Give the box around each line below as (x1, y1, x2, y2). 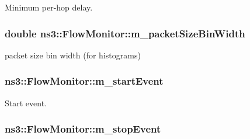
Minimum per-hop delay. (5, 1, 93, 13)
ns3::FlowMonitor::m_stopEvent (5, 121, 161, 136)
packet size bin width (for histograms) (5, 48, 141, 61)
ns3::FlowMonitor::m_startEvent (5, 74, 164, 88)
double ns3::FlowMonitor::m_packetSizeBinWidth (5, 26, 245, 40)
